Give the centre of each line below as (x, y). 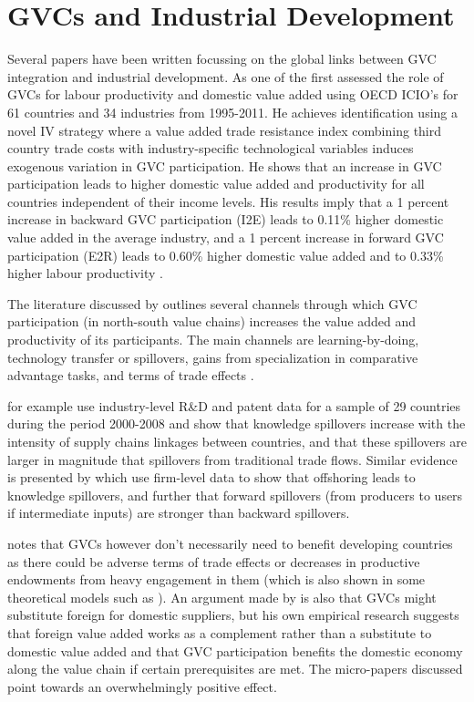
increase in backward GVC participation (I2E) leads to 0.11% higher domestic (226, 219)
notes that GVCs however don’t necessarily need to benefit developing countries (230, 543)
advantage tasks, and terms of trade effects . (131, 375)
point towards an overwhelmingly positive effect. (142, 686)
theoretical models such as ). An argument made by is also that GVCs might (222, 597)
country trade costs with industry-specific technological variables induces (211, 148)
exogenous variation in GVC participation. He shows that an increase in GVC (225, 165)
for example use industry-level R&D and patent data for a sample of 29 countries (234, 405)
